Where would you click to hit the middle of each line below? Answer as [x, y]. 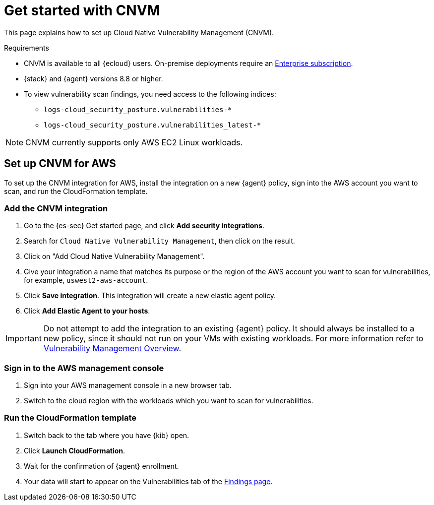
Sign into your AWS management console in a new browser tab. [128, 385]
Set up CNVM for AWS [60, 164]
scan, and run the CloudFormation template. [76, 191]
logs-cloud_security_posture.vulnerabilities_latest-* [153, 125]
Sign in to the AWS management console [84, 368]
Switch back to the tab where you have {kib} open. [107, 435]
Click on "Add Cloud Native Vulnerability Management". [114, 256]
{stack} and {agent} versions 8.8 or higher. [93, 78]
